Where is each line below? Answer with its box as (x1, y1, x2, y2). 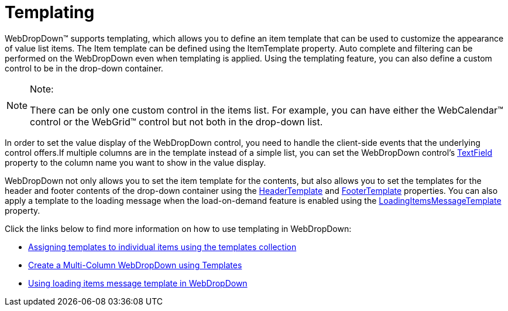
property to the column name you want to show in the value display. (5, 157, 266, 168)
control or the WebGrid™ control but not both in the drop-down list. (30, 115, 323, 128)
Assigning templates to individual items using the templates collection (28, 241, 297, 252)
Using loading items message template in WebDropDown (28, 278, 248, 288)
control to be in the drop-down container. (5, 63, 163, 73)
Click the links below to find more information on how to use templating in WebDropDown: (5, 223, 352, 234)
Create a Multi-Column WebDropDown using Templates (28, 259, 242, 270)
